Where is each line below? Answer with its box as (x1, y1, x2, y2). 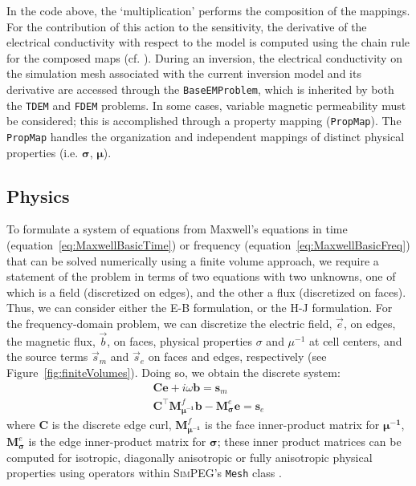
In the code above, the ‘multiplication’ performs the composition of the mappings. (6, 2, 410, 18)
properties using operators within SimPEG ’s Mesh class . (6, 464, 282, 481)
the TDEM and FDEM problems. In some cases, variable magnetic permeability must (6, 96, 406, 113)
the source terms (6, 348, 88, 365)
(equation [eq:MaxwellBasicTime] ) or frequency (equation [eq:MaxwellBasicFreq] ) (6, 236, 410, 253)
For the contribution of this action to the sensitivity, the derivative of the (6, 18, 367, 34)
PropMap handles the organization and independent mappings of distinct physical (6, 128, 405, 144)
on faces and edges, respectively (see (148, 348, 327, 365)
